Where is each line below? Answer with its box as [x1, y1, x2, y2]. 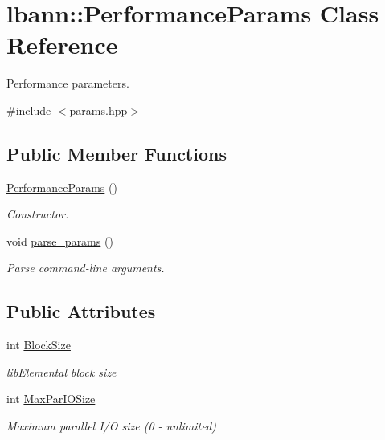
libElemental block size [6, 363, 117, 380]
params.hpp [69, 101, 128, 118]
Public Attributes [6, 299, 156, 324]
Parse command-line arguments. [6, 259, 165, 276]
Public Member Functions [6, 141, 227, 165]
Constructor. [6, 206, 69, 222]
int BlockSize [6, 336, 71, 353]
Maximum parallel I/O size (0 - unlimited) [6, 418, 216, 434]
